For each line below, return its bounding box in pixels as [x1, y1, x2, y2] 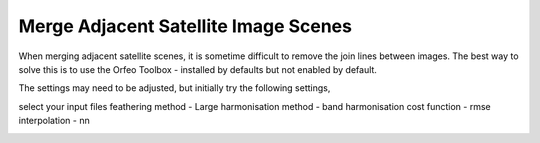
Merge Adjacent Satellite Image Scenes [18, 15, 352, 37]
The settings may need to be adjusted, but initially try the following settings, [18, 82, 331, 94]
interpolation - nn [18, 115, 90, 127]
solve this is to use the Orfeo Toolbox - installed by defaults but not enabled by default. [18, 63, 377, 75]
